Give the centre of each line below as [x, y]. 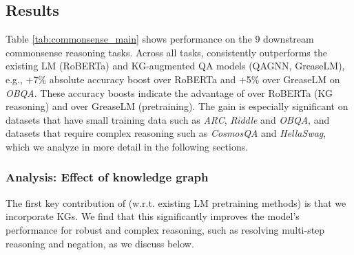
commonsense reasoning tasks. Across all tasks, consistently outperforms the [166, 52]
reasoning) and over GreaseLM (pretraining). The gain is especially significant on [177, 106]
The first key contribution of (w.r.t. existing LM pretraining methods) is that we [176, 202]
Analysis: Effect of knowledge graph [107, 177]
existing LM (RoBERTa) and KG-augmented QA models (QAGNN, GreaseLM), [175, 66]
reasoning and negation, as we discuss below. [100, 243]
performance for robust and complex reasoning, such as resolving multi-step [165, 229]
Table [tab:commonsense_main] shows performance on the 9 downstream [160, 39]
